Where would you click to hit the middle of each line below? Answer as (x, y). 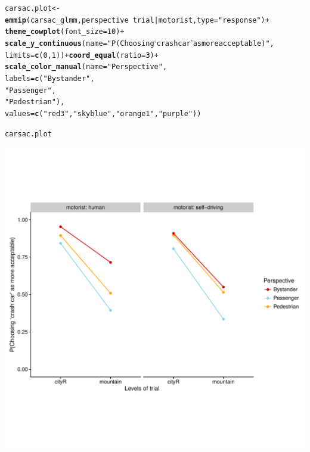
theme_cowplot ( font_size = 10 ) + (65, 32)
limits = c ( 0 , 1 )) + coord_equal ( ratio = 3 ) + (82, 55)
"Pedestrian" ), (35, 102)
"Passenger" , (30, 90)
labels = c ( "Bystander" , (50, 78)
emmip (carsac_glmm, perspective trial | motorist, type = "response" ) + (137, 20)
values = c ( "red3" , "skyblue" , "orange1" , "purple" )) (103, 113)
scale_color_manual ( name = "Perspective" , (86, 67)
